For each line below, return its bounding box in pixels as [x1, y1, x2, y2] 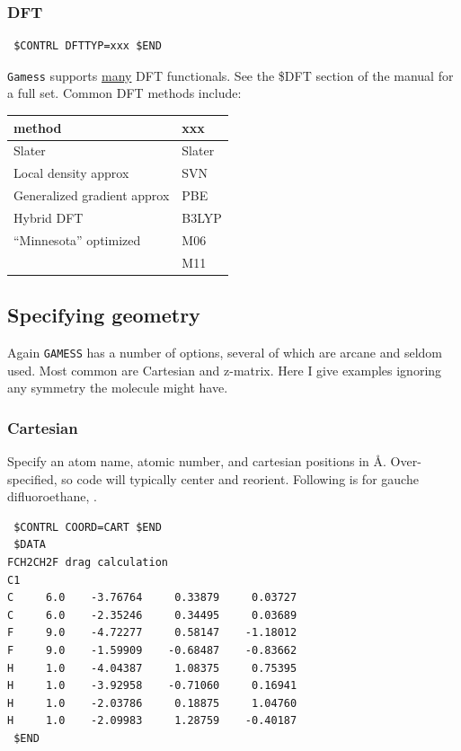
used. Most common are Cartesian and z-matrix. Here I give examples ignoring [7, 360, 442, 379]
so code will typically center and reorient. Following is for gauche [61, 469, 419, 488]
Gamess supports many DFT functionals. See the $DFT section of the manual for [7, 66, 454, 84]
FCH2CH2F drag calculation [7, 555, 168, 569]
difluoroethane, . [7, 487, 98, 506]
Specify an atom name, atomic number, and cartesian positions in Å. [7, 451, 386, 470]
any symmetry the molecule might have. [7, 378, 228, 397]
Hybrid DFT [13, 208, 84, 226]
